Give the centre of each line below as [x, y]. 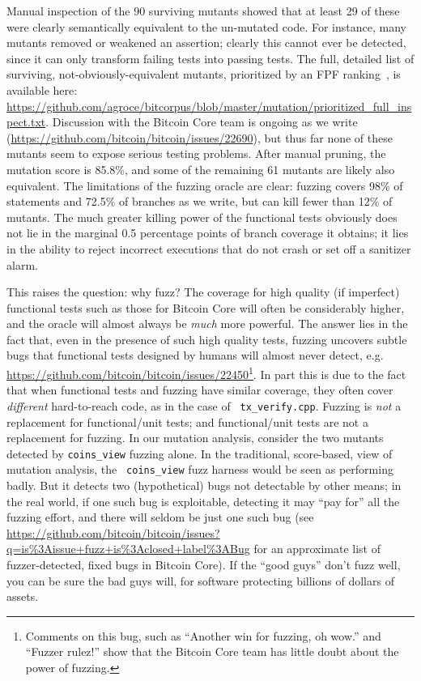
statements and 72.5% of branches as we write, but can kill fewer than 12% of [200, 201]
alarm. [22, 264]
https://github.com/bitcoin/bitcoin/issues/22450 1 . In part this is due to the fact [206, 373]
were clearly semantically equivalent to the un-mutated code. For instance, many [206, 26]
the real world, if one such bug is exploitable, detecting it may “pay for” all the [203, 501]
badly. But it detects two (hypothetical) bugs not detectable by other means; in [204, 485]
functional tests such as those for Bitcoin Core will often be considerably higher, [206, 307]
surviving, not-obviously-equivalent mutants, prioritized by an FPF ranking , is [204, 74]
